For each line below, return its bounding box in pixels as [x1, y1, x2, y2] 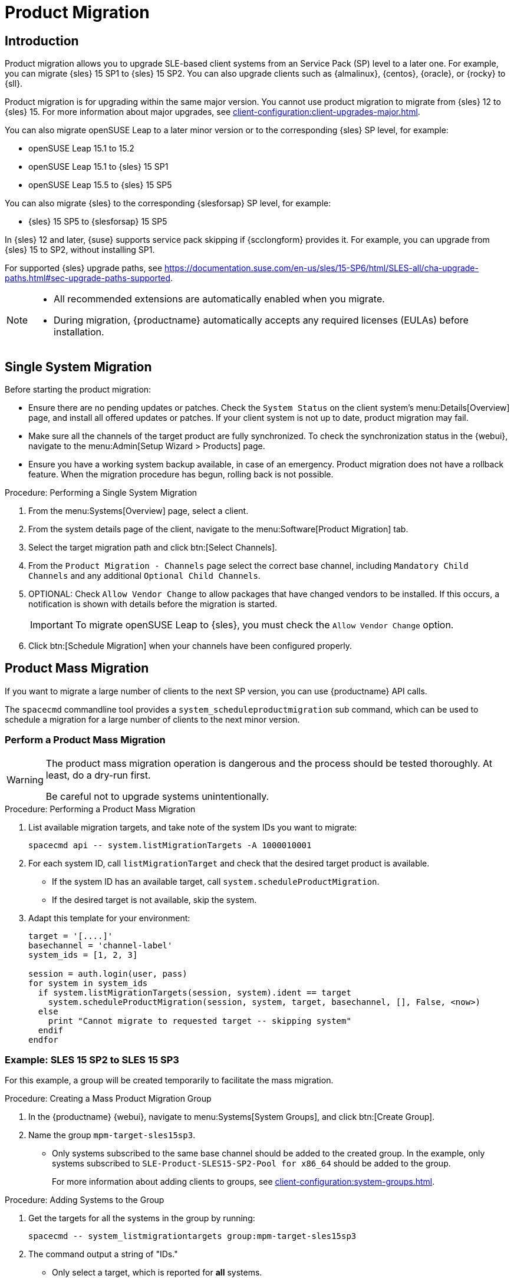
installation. [54, 326, 104, 338]
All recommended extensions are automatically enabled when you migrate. [54, 293, 385, 305]
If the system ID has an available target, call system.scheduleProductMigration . [52, 876, 380, 886]
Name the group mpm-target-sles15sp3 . [28, 1130, 196, 1141]
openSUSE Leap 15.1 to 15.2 [28, 143, 134, 154]
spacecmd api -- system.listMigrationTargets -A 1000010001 [28, 840, 312, 850]
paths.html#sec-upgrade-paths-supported [5, 273, 171, 284]
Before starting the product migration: [5, 384, 151, 395]
